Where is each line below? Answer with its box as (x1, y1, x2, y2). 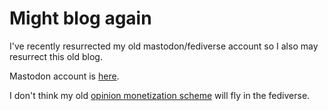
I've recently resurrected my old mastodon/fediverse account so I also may (9, 40, 319, 52)
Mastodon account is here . (9, 70, 120, 82)
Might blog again (9, 7, 152, 30)
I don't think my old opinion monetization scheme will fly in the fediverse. (9, 89, 311, 101)
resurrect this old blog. (9, 50, 103, 62)
